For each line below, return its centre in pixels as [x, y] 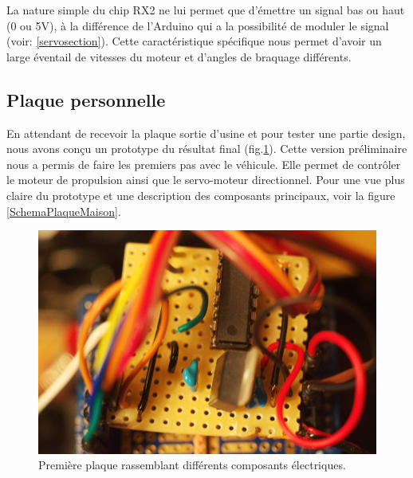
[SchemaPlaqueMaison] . [64, 211]
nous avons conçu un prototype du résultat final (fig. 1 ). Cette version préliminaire [207, 149]
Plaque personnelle [86, 99]
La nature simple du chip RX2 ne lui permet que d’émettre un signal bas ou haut [206, 10]
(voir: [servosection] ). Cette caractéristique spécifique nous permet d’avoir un [194, 41]
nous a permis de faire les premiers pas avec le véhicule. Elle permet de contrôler [204, 164]
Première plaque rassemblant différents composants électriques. [192, 465]
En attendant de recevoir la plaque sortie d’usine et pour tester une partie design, [206, 133]
